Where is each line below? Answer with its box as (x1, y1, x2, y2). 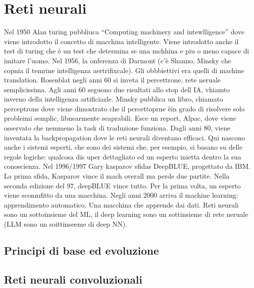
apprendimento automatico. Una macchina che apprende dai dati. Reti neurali (4, 199, 239, 209)
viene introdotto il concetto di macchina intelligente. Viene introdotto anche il (4, 36, 239, 46)
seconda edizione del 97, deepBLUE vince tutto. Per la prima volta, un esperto (4, 180, 241, 190)
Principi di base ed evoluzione (4, 242, 159, 258)
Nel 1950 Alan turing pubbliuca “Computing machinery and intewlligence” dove (4, 26, 245, 37)
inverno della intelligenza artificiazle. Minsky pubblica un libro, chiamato (4, 94, 223, 104)
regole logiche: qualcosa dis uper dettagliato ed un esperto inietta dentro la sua (4, 151, 241, 161)
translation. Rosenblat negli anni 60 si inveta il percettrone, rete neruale (4, 75, 221, 85)
